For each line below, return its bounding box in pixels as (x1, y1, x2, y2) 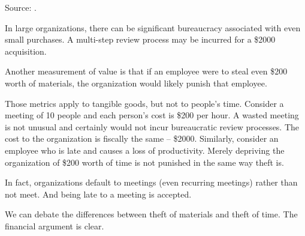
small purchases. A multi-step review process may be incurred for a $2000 (5, 33, 276, 46)
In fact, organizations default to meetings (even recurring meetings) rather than (5, 176, 298, 189)
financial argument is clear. (5, 219, 104, 232)
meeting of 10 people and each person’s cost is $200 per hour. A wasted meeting (5, 109, 299, 121)
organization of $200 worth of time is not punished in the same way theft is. (5, 156, 284, 168)
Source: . (5, 1, 37, 13)
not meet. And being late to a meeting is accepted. (5, 187, 192, 200)
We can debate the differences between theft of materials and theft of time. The (5, 208, 298, 220)
